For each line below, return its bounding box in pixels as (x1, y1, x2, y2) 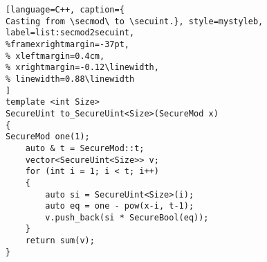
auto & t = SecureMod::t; (25, 143, 145, 153)
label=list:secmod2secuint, (6, 28, 135, 38)
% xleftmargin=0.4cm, (6, 51, 105, 61)
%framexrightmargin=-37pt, (6, 39, 129, 49)
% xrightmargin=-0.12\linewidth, (6, 62, 159, 73)
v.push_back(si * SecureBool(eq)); (45, 212, 209, 222)
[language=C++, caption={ (6, 5, 125, 15)
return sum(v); (25, 236, 95, 246)
